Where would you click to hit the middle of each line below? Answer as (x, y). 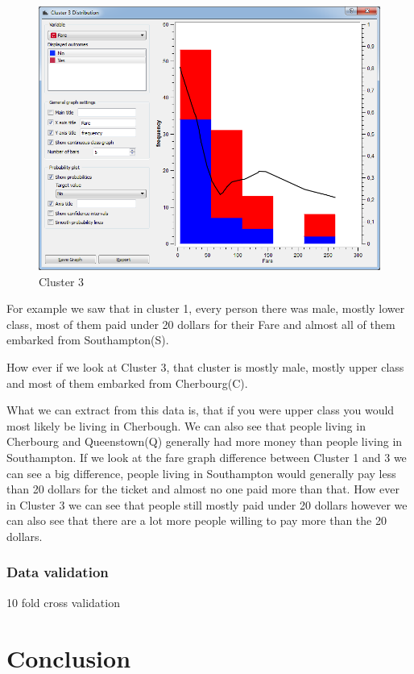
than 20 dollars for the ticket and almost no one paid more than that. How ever (203, 489)
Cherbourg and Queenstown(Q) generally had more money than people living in (205, 441)
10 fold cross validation (63, 602)
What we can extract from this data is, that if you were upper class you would (201, 410)
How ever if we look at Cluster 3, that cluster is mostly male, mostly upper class (205, 367)
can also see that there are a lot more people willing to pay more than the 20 (197, 520)
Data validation (58, 572)
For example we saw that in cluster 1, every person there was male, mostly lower (206, 308)
